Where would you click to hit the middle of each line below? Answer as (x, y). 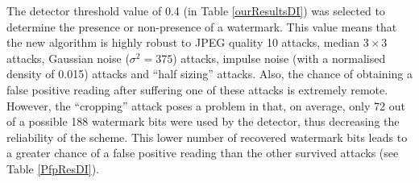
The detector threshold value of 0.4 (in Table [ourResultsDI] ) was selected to (196, 10)
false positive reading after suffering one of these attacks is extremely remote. (197, 89)
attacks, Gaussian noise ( (68, 58)
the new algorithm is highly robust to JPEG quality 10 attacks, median (183, 42)
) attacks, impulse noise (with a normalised (279, 58)
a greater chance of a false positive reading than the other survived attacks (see (203, 153)
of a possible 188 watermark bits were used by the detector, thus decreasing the (203, 121)
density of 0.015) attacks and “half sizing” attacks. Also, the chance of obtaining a (209, 74)
